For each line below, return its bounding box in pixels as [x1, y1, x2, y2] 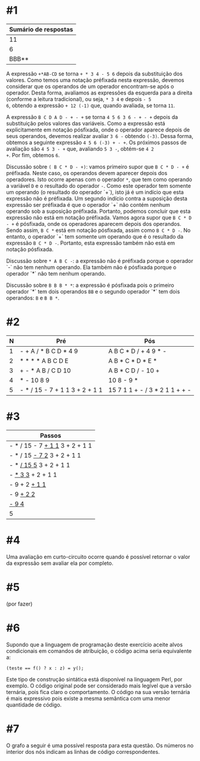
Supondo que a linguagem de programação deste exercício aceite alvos [6, 641, 183, 648]
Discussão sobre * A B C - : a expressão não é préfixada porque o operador [6, 257, 193, 264]
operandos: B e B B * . [6, 294, 60, 301]
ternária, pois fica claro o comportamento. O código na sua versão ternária [6, 688, 190, 695]
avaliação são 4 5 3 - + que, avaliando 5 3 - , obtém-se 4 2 [6, 145, 154, 152]
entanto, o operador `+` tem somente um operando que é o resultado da [6, 233, 184, 240]
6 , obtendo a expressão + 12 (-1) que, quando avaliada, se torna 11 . [6, 102, 175, 109]
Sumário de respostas [9, 25, 73, 33]
